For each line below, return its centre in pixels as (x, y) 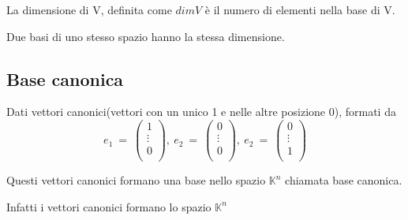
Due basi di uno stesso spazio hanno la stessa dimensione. (146, 36)
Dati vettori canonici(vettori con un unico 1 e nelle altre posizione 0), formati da (201, 112)
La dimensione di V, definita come (89, 9)
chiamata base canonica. (344, 180)
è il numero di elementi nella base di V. (300, 9)
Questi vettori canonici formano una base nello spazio (136, 180)
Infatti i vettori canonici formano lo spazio (109, 206)
